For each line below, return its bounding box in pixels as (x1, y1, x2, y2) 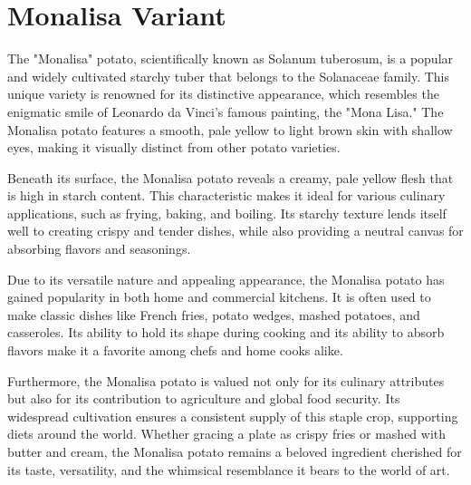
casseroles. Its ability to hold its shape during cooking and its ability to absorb (7, 323, 445, 342)
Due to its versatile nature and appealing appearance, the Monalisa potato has (7, 269, 445, 288)
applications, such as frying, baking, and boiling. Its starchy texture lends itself (7, 203, 447, 222)
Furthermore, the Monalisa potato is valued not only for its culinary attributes (7, 371, 445, 390)
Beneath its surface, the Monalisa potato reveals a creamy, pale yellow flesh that (7, 168, 454, 187)
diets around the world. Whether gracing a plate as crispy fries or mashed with (7, 424, 447, 443)
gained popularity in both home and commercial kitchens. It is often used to (7, 287, 431, 306)
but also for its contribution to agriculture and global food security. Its (7, 389, 400, 408)
